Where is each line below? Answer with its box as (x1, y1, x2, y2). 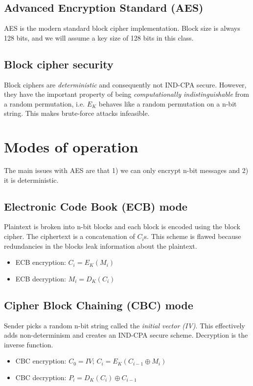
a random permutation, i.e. (4, 98, 85, 108)
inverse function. (4, 339, 53, 349)
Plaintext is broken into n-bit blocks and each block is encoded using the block (4, 221, 240, 232)
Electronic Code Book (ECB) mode (4, 198, 187, 214)
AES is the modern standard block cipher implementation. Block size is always (4, 23, 240, 33)
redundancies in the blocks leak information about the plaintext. (4, 240, 197, 251)
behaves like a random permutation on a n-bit (98, 98, 237, 108)
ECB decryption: (15, 273, 66, 283)
